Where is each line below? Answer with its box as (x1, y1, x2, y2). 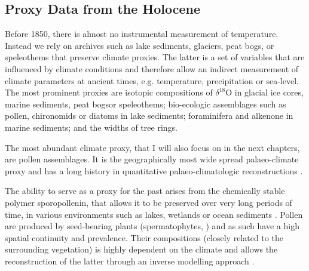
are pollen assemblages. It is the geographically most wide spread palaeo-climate (5, 153, 299, 165)
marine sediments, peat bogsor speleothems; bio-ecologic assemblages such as (5, 97, 286, 110)
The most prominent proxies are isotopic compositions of (5, 86, 213, 98)
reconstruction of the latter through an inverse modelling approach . (5, 254, 255, 267)
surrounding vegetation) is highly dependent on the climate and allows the (5, 243, 278, 255)
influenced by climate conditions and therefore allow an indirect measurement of (5, 62, 299, 75)
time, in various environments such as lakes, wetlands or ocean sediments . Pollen (5, 208, 303, 220)
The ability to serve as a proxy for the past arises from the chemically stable (5, 184, 285, 197)
